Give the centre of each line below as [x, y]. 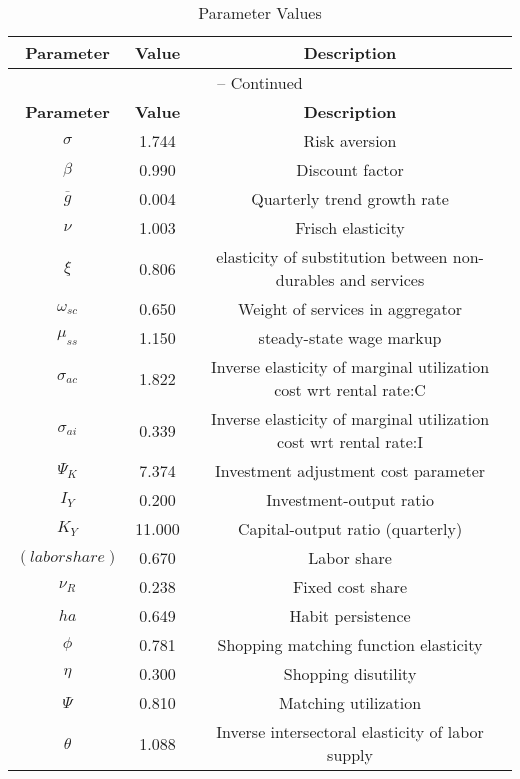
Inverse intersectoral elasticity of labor [350, 731]
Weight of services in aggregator [350, 308]
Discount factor [350, 169]
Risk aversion [350, 140]
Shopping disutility [350, 673]
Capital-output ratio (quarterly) [350, 528]
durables [305, 279]
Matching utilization [350, 702]
